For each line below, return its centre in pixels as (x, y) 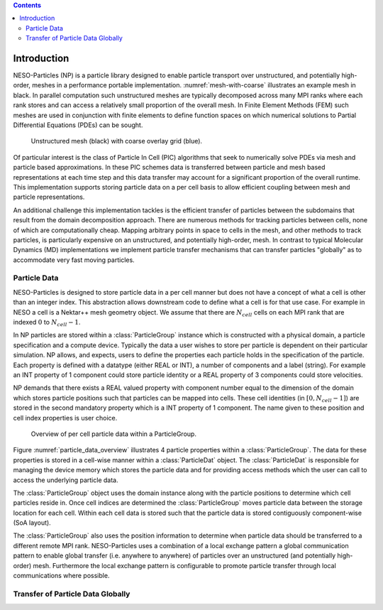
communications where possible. (61, 576)
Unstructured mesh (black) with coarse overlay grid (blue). (116, 141)
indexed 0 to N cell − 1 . (47, 323)
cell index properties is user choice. (65, 418)
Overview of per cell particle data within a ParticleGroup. (113, 434)
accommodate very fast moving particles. (74, 260)
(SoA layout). (32, 523)
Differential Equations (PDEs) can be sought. (78, 125)
